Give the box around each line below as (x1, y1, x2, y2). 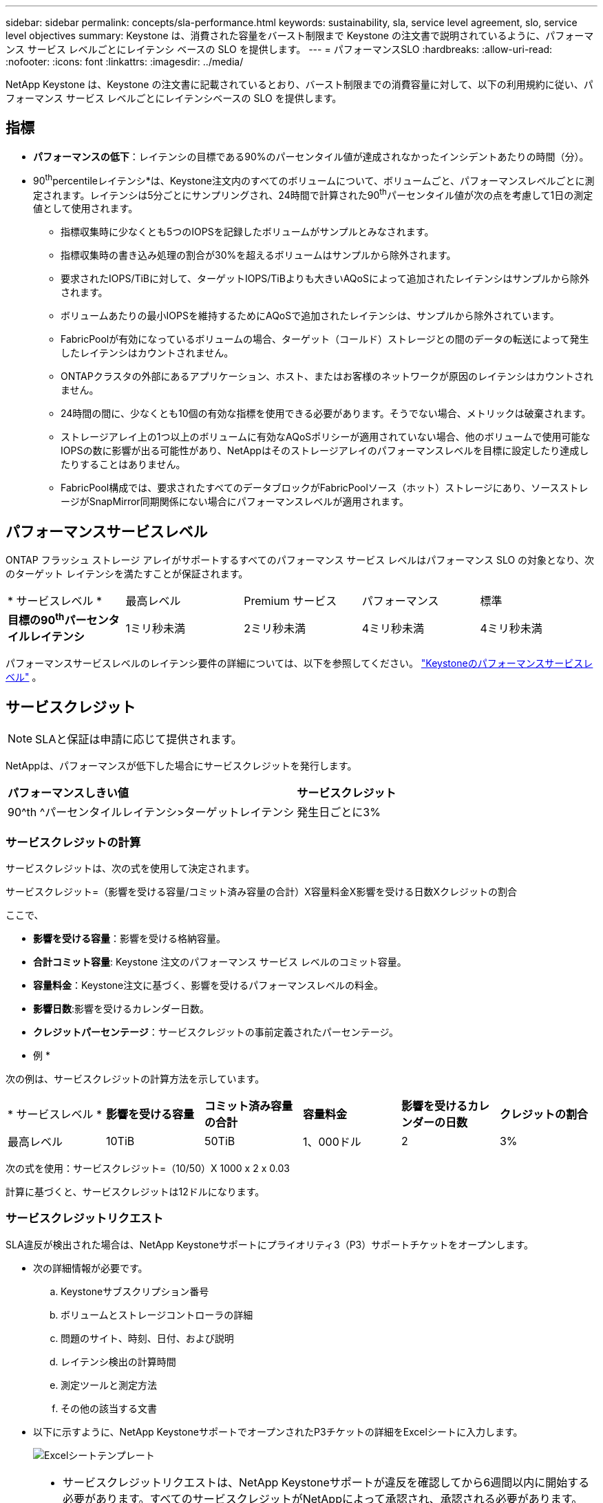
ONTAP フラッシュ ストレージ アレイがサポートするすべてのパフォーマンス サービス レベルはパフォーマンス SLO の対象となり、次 (6, 554, 595, 566)
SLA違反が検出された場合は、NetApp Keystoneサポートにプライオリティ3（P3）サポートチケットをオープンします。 (6, 1238, 534, 1250)
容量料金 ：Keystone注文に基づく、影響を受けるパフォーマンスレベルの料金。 (33, 979, 383, 991)
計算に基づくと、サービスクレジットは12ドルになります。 (6, 1185, 265, 1197)
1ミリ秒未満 (125, 621, 186, 636)
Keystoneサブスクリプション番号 (61, 1285, 209, 1297)
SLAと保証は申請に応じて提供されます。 (35, 732, 242, 747)
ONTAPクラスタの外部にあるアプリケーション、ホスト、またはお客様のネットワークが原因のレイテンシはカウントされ (61, 370, 593, 383)
